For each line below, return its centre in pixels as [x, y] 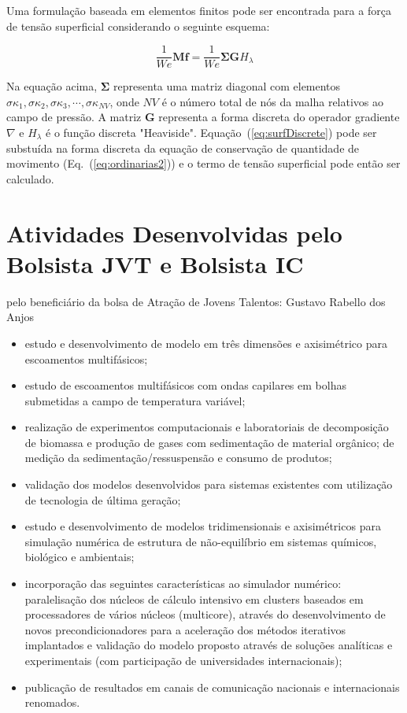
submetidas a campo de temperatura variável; [135, 400]
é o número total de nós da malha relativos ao [273, 101]
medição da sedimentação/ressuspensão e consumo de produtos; [178, 458]
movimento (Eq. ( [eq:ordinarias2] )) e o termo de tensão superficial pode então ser [203, 163]
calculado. [30, 178]
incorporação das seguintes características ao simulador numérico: [183, 584]
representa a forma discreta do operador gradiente [279, 117]
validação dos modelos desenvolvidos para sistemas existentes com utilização [209, 484]
